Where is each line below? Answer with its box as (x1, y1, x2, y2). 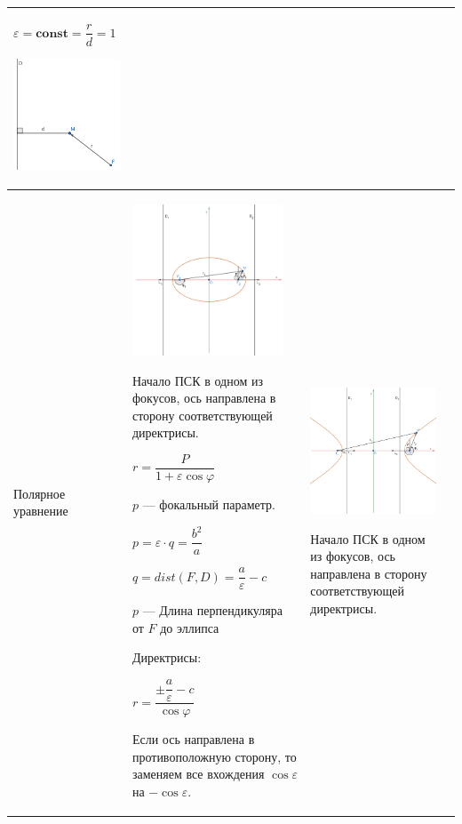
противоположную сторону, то (131, 747, 297, 765)
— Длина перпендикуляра (142, 601, 283, 620)
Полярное (13, 484, 66, 502)
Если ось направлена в (131, 730, 255, 748)
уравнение (13, 501, 68, 520)
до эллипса (160, 618, 219, 636)
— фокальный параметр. (142, 495, 275, 514)
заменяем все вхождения (131, 764, 265, 783)
